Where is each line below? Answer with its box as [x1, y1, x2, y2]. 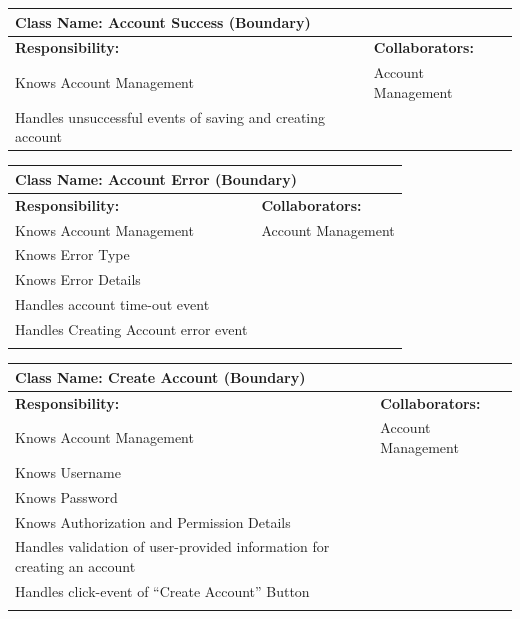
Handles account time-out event [15, 294, 210, 315]
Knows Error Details [15, 269, 141, 290]
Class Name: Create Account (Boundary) [15, 366, 306, 387]
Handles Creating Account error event [15, 318, 248, 339]
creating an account [15, 555, 136, 576]
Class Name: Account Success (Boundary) [15, 11, 311, 32]
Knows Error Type [15, 244, 130, 265]
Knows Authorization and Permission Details [15, 511, 291, 532]
